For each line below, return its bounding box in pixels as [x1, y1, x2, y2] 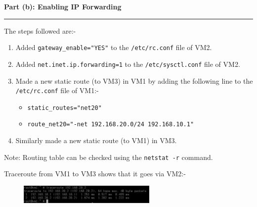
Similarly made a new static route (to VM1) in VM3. [15, 135, 177, 146]
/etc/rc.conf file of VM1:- [15, 85, 99, 96]
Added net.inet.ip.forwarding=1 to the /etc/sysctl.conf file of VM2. [15, 58, 240, 69]
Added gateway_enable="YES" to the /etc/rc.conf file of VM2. [15, 42, 212, 52]
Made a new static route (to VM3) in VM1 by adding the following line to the [15, 75, 253, 86]
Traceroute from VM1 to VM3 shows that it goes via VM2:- [4, 168, 186, 179]
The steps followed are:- [4, 25, 76, 36]
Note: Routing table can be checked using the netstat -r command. [4, 152, 213, 162]
